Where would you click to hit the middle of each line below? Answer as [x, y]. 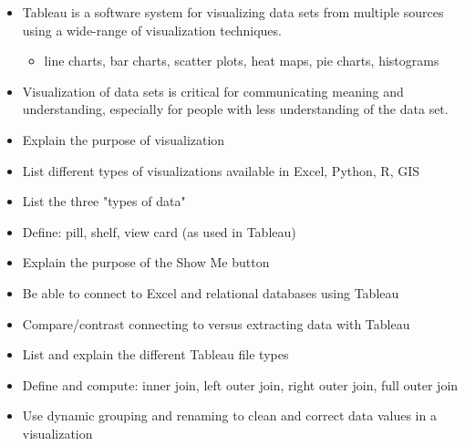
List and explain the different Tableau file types [155, 354]
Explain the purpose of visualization [124, 139]
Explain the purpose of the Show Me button [146, 262]
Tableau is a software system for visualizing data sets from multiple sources [233, 12]
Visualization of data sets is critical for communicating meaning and [213, 91]
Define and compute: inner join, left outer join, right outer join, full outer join [240, 384]
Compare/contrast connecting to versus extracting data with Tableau [216, 323]
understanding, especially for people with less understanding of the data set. [235, 109]
